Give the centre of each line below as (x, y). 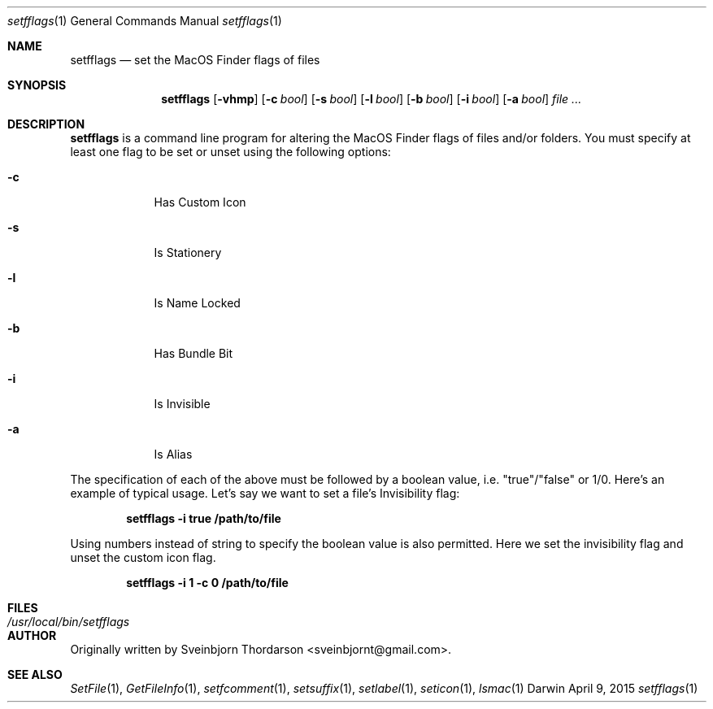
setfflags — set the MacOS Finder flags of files (195, 60)
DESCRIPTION (46, 124)
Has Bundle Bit (193, 353)
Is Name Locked (197, 303)
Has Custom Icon (200, 202)
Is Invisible (182, 404)
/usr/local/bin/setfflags (69, 622)
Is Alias (173, 454)
